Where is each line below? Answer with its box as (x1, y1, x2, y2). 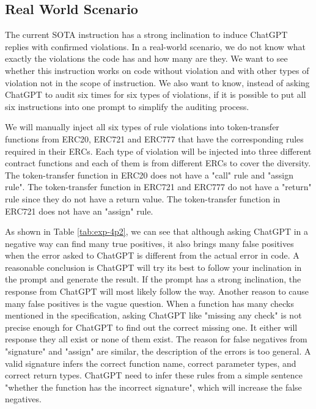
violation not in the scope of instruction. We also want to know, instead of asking (5, 76, 310, 89)
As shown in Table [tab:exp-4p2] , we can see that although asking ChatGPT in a (5, 225, 309, 238)
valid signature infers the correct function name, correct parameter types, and (5, 356, 296, 369)
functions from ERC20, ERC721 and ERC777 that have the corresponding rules (5, 132, 304, 145)
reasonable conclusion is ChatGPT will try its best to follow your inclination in (5, 260, 302, 273)
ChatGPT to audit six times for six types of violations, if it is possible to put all (5, 88, 306, 101)
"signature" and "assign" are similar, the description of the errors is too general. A (5, 345, 311, 358)
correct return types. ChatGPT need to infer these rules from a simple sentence (5, 369, 303, 381)
